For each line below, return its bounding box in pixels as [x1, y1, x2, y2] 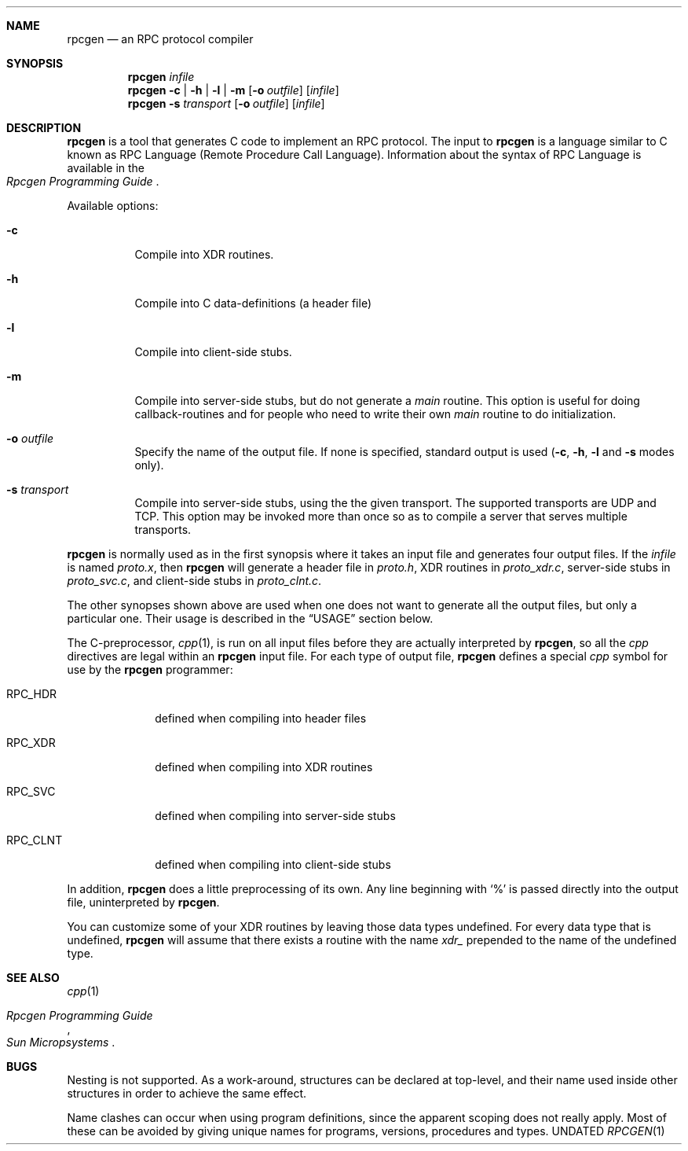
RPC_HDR [6, 687, 57, 701]
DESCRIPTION [6, 121, 82, 134]
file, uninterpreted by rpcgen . [67, 895, 220, 909]
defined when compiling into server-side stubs [155, 809, 396, 822]
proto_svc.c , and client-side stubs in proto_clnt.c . [67, 574, 322, 587]
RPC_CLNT [6, 833, 63, 847]
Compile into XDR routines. [134, 248, 274, 261]
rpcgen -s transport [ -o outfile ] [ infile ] [127, 97, 325, 110]
